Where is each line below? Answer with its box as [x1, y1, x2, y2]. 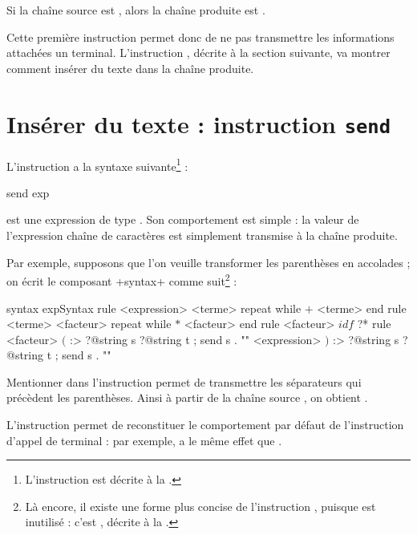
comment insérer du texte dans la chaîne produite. [6, 59, 254, 76]
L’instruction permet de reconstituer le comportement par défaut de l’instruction [6, 416, 404, 433]
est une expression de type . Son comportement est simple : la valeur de [6, 211, 359, 228]
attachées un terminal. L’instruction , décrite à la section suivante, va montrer [6, 44, 391, 61]
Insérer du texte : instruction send [6, 107, 391, 140]
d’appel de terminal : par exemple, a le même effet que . [6, 432, 282, 448]
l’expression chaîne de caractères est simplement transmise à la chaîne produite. [6, 227, 398, 244]
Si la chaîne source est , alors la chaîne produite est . [6, 2, 265, 18]
